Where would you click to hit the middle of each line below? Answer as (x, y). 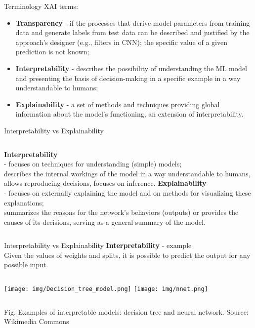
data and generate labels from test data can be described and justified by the (132, 32)
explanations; (24, 202)
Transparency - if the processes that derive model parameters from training (133, 22)
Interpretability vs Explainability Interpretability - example (98, 245)
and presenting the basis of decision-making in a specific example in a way (128, 78)
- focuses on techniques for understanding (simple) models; (93, 164)
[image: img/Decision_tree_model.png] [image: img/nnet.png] (106, 289)
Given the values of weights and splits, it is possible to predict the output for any (127, 255)
